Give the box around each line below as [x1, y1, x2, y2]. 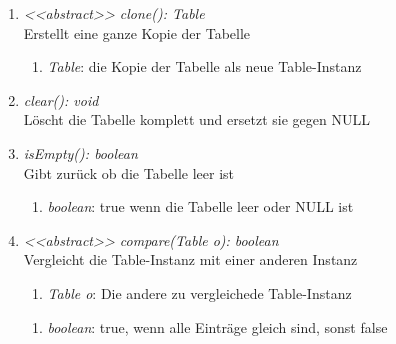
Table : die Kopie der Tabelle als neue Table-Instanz [47, 56, 362, 77]
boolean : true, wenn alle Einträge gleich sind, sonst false [47, 316, 388, 337]
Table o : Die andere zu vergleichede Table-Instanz [47, 282, 352, 303]
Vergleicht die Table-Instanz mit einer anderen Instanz [23, 249, 358, 270]
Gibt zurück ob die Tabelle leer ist [23, 162, 235, 183]
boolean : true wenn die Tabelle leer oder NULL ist [47, 196, 354, 217]
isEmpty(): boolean [23, 142, 138, 163]
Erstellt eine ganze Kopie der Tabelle [23, 22, 251, 43]
